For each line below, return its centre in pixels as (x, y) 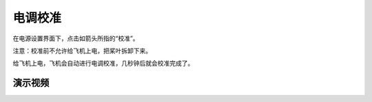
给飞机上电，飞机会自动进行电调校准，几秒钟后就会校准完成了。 (103, 63)
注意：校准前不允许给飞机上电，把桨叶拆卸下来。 (82, 51)
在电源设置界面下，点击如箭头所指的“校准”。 (76, 38)
